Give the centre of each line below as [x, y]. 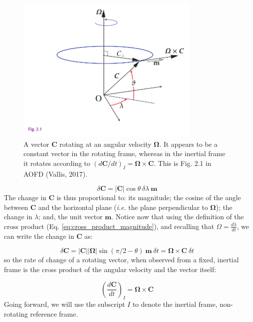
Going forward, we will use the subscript [65, 304]
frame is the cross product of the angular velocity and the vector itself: [110, 269]
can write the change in [39, 236]
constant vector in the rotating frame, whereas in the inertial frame [125, 153]
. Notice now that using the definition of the [177, 217]
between [16, 207]
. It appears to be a [188, 144]
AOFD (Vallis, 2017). [56, 173]
